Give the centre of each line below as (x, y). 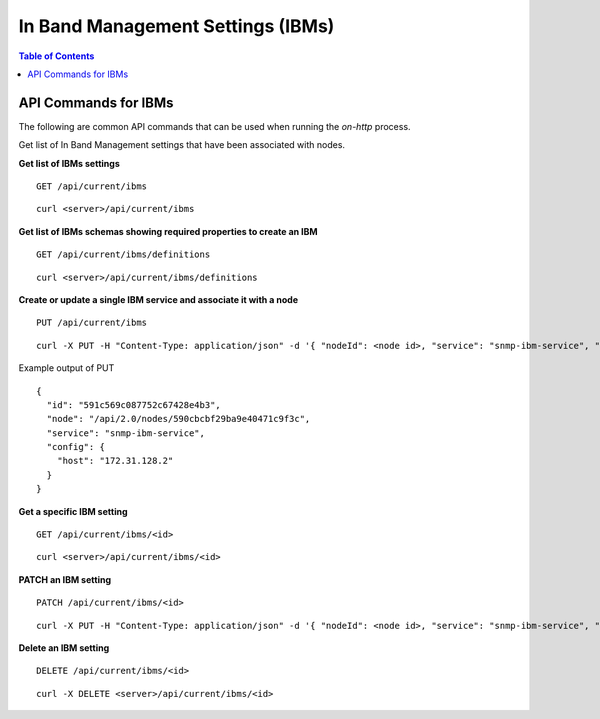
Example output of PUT (66, 368)
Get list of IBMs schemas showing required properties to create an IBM (168, 231)
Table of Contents (56, 56)
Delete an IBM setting (64, 648)
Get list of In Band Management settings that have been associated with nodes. (181, 145)
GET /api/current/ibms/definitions (123, 254)
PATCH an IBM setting (65, 579)
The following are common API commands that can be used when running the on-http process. (214, 126)
